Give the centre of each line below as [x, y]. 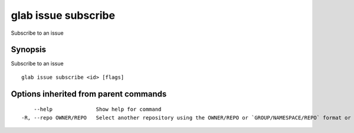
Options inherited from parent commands [89, 94]
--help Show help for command [97, 109]
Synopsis [29, 50]
